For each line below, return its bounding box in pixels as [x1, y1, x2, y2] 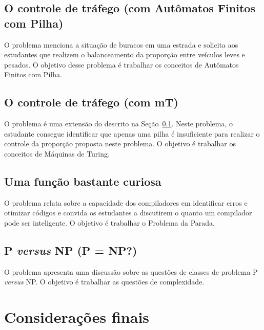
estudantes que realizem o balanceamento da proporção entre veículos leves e [4, 49, 245, 60]
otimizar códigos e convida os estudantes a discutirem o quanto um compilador [4, 207, 252, 218]
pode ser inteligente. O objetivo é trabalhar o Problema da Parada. [4, 217, 215, 228]
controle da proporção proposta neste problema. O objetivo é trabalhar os [4, 138, 236, 149]
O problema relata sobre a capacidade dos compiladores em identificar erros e [4, 197, 248, 208]
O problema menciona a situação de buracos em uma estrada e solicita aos [4, 39, 238, 50]
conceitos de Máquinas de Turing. [4, 148, 110, 159]
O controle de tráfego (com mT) [4, 94, 178, 110]
